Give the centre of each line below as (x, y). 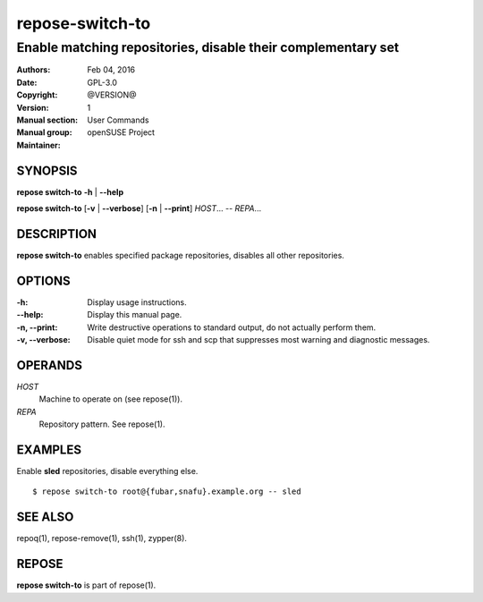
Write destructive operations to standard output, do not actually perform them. (232, 327)
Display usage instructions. (137, 302)
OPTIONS (43, 280)
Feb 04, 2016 (111, 70)
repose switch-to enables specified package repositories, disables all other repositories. (180, 255)
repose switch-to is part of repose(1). (86, 585)
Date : (27, 82)
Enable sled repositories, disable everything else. (107, 471)
